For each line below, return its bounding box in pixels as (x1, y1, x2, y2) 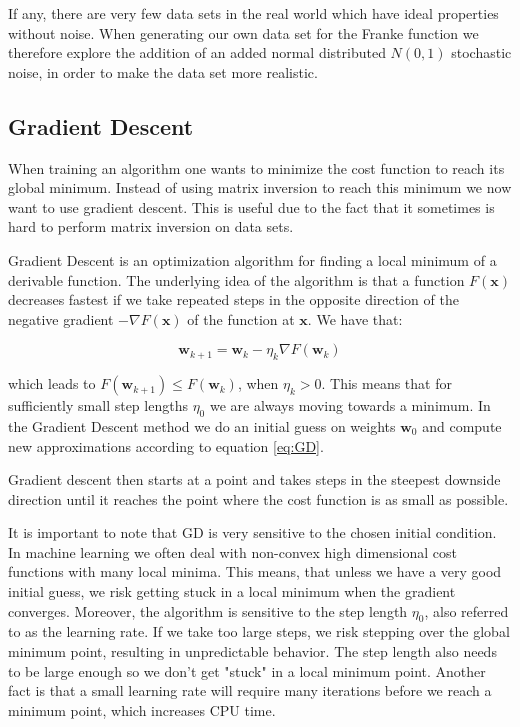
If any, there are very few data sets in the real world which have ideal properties (8, 3, 499, 23)
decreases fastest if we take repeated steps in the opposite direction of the (8, 289, 459, 310)
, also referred (424, 600, 509, 621)
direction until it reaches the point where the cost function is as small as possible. (8, 488, 509, 509)
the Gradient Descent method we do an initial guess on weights (8, 415, 396, 436)
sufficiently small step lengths (8, 395, 188, 416)
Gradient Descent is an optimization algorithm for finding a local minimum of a (8, 249, 497, 270)
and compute (422, 415, 502, 436)
